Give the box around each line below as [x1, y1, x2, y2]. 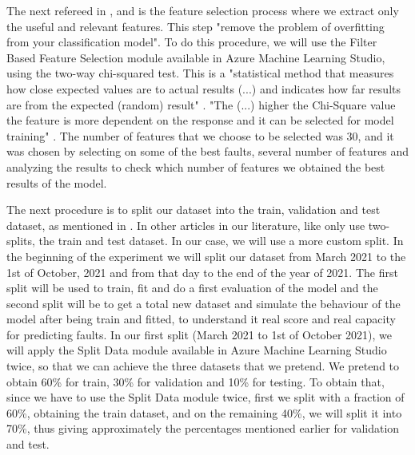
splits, [6, 232, 35, 249]
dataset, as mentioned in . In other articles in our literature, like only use [6, 216, 365, 233]
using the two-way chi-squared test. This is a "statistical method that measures [6, 65, 394, 81]
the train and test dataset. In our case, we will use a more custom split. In [38, 232, 404, 249]
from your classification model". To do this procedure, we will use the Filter [6, 34, 377, 50]
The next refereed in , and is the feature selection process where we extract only [6, 2, 399, 18]
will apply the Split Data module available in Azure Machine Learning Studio [6, 342, 387, 358]
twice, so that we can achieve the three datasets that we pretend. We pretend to [6, 358, 400, 374]
